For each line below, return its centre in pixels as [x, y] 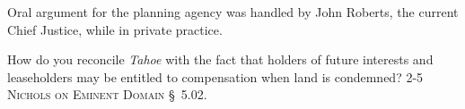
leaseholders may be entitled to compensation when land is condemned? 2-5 [215, 76]
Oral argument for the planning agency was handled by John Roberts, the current [233, 12]
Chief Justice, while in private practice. [115, 29]
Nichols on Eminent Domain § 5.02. [107, 94]
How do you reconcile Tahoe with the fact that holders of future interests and [220, 59]
